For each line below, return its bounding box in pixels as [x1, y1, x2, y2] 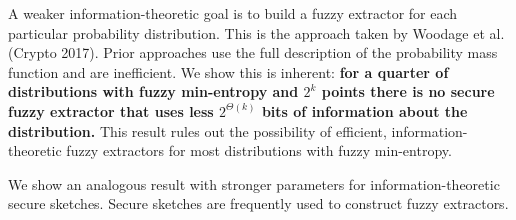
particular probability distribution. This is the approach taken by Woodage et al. [8, 22, 505, 43]
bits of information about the [261, 100, 468, 121]
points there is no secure [321, 81, 495, 102]
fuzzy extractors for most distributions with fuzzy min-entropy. [66, 140, 452, 161]
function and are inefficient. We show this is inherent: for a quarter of [8, 61, 449, 82]
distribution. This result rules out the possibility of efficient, [8, 120, 387, 141]
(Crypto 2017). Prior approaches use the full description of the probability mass [8, 42, 498, 63]
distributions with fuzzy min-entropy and [8, 81, 299, 102]
